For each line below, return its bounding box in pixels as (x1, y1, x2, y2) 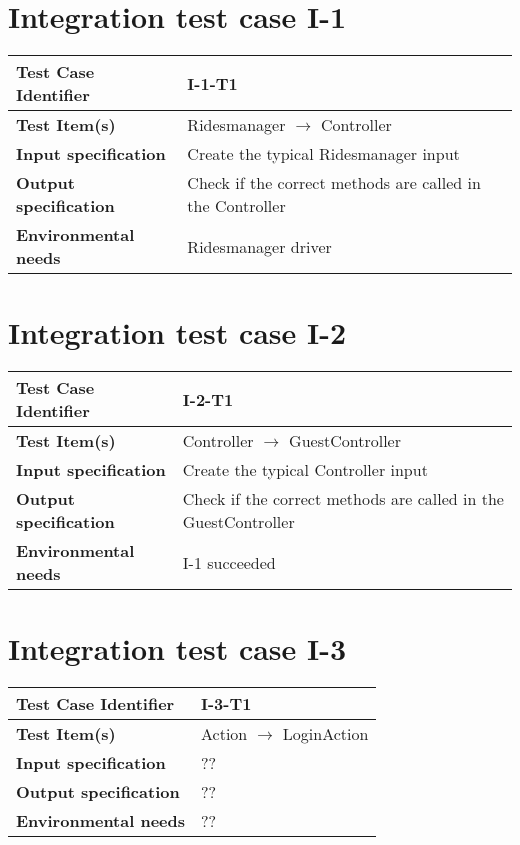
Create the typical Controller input (182, 458, 428, 482)
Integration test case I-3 (8, 628, 347, 669)
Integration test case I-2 (8, 312, 347, 353)
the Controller (187, 194, 286, 218)
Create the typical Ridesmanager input (187, 142, 460, 166)
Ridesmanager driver (187, 234, 332, 258)
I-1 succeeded (182, 550, 276, 574)
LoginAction (282, 722, 369, 746)
